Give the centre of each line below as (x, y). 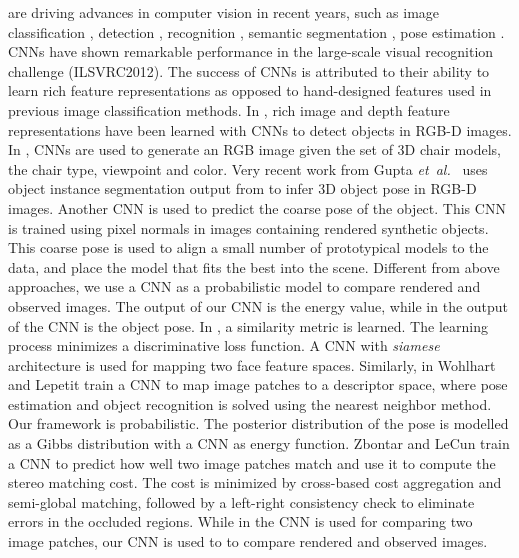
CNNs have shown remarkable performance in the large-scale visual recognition (251, 51)
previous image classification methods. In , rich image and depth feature (229, 109)
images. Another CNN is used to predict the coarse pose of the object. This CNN (257, 207)
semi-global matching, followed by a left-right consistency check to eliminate (241, 501)
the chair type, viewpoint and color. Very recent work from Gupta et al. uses (248, 168)
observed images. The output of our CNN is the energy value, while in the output (258, 305)
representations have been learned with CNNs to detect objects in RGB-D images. (260, 129)
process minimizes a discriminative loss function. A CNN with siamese (224, 345)
